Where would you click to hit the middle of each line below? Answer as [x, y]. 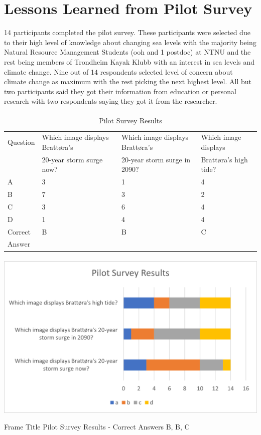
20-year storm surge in [156, 159]
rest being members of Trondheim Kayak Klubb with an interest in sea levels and [129, 61]
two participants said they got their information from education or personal [120, 91]
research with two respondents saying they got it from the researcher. [111, 101]
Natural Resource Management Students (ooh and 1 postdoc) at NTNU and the [127, 52]
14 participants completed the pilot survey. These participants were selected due [127, 32]
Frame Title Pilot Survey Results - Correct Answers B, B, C [97, 427]
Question [21, 142]
